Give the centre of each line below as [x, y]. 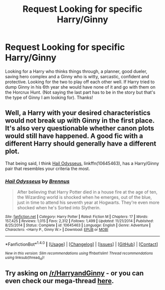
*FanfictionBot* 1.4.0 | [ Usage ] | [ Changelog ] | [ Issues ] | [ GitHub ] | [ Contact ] [82, 244]
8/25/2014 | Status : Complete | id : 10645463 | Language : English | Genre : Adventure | [78, 226]
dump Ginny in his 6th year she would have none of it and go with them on [80, 87]
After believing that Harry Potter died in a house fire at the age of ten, [87, 192]
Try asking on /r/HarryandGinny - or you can [74, 274]
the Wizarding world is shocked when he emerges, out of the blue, [84, 197]
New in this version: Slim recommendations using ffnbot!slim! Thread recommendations [79, 253]
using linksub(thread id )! [25, 258]
